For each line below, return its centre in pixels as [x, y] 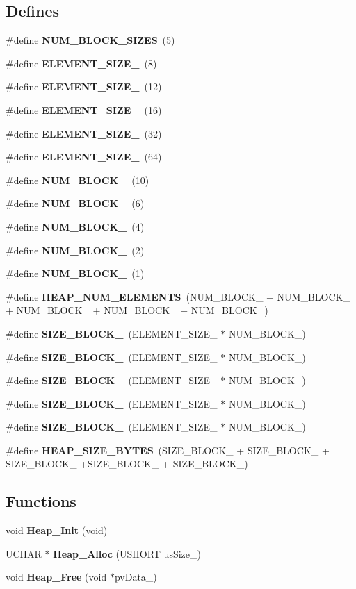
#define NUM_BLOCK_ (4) [75, 226]
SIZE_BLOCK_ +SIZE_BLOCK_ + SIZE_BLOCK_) [127, 464]
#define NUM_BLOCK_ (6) [75, 203]
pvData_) [136, 577]
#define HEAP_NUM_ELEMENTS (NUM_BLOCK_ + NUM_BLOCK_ [178, 296]
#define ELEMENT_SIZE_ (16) [84, 109]
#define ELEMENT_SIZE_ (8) [81, 63]
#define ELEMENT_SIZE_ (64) [84, 157]
